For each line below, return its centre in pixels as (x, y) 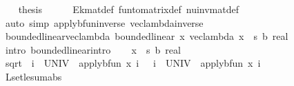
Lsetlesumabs (33, 76)
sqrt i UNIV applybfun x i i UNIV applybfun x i (133, 63)
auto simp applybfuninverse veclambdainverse (104, 22)
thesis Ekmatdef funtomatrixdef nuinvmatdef (128, 9)
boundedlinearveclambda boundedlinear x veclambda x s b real (147, 36)
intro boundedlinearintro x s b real (93, 49)
